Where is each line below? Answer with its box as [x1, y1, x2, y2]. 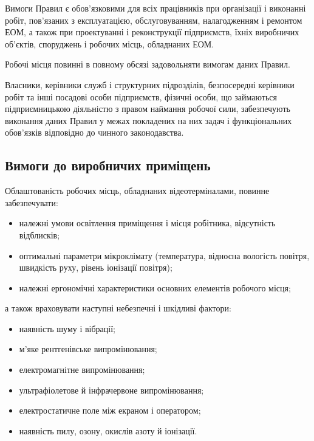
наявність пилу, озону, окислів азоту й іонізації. [19, 424, 197, 437]
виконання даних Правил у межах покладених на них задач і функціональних [5, 114, 292, 127]
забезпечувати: [5, 196, 58, 209]
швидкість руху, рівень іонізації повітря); [19, 261, 172, 274]
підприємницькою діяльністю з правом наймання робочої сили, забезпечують [5, 102, 290, 115]
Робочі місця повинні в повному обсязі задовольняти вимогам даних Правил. [5, 58, 290, 71]
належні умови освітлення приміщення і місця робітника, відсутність [19, 217, 276, 229]
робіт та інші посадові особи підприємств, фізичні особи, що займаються [5, 90, 277, 103]
